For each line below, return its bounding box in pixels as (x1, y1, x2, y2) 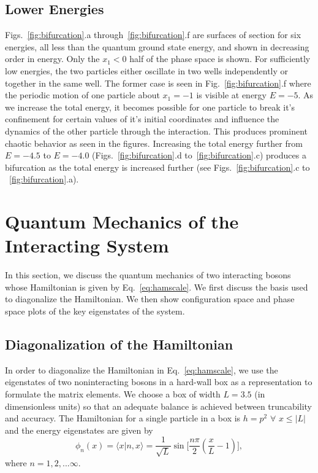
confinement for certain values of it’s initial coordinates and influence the (5, 112, 279, 125)
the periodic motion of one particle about (5, 88, 160, 101)
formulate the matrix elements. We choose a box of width (5, 388, 221, 400)
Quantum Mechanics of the (5, 209, 239, 234)
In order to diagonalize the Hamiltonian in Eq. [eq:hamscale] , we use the (5, 363, 278, 376)
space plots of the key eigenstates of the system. (5, 305, 185, 318)
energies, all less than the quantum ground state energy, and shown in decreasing (5, 40, 309, 53)
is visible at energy (196, 88, 267, 101)
